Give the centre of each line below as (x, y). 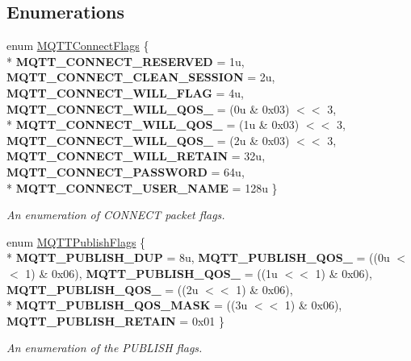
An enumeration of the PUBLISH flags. (105, 348)
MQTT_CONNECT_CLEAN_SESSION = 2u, (141, 77)
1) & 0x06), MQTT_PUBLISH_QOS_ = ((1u (151, 273)
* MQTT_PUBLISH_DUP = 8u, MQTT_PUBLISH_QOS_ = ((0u (198, 257)
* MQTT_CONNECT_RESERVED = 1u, (126, 61)
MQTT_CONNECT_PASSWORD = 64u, (126, 171)
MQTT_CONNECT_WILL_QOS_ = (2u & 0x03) (148, 140)
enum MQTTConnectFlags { (78, 46)
